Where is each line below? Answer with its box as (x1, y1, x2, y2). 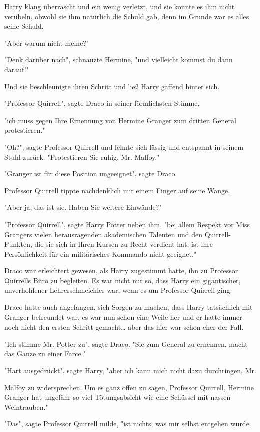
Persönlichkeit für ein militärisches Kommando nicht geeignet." (4, 248, 197, 259)
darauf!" (4, 64, 29, 74)
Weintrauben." (4, 401, 48, 412)
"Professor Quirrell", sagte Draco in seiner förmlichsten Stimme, (4, 98, 200, 109)
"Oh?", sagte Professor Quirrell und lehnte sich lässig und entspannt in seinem (4, 141, 244, 152)
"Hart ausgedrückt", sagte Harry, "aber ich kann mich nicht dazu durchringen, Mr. (4, 365, 256, 376)
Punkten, (4, 239, 32, 249)
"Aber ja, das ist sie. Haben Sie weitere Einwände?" (4, 202, 162, 212)
